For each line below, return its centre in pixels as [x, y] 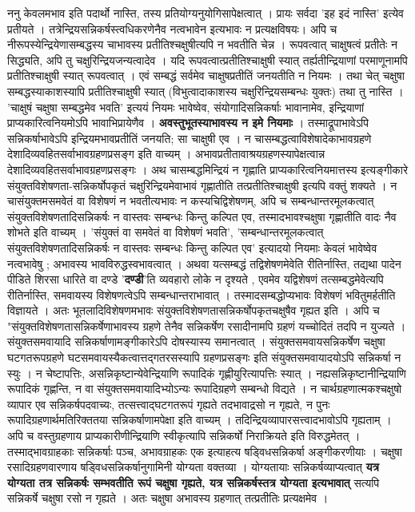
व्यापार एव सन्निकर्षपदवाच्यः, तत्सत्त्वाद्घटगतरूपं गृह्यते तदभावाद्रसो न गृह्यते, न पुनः [169, 404]
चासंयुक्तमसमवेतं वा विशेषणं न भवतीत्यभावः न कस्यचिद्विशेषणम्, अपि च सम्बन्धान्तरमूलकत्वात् [191, 201]
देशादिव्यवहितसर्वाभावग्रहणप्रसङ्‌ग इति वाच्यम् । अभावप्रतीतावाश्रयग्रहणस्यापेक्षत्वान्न [166, 154]
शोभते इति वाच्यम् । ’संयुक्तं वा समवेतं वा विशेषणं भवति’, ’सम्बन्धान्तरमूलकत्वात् [166, 232]
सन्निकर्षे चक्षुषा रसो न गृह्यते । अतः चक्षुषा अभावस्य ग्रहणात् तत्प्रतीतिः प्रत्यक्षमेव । [168, 498]
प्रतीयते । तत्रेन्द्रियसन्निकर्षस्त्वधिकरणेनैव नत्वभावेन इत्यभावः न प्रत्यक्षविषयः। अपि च [172, 28]
